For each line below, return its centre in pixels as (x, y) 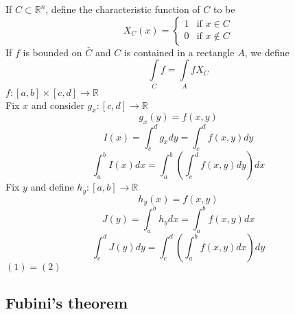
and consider (58, 105)
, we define (267, 52)
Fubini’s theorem (67, 302)
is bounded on (52, 52)
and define (52, 187)
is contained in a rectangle (179, 52)
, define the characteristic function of (123, 9)
